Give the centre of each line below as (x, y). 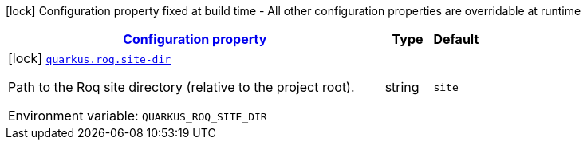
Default (456, 39)
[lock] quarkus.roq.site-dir (90, 58)
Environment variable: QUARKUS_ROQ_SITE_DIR (138, 116)
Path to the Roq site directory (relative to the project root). (181, 87)
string (402, 87)
